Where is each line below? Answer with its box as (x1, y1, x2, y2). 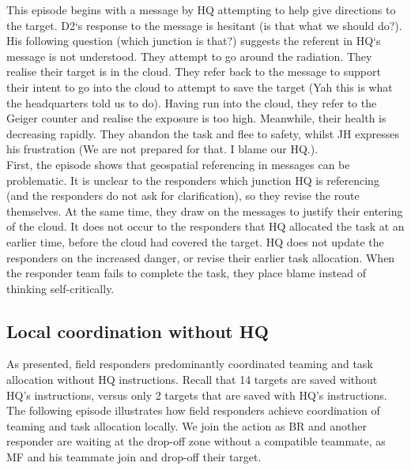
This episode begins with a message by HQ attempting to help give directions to (6, 2, 396, 17)
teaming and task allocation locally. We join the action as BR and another (6, 417, 367, 434)
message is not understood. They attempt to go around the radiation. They (6, 47, 372, 64)
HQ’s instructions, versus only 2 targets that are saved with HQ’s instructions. (6, 386, 387, 403)
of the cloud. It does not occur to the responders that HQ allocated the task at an (6, 218, 405, 235)
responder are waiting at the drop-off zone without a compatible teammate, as (6, 433, 386, 449)
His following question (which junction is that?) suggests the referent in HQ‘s (6, 32, 381, 49)
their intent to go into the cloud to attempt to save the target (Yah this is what (6, 78, 393, 95)
